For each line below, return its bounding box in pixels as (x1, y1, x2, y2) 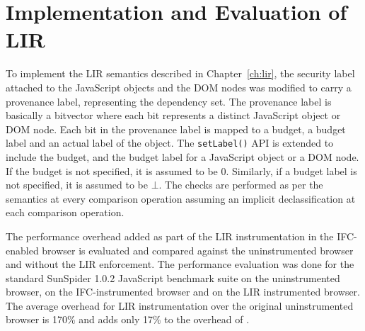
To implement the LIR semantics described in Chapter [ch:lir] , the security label (6, 66, 355, 81)
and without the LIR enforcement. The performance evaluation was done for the (6, 257, 354, 271)
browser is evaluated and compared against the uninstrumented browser (42, 242, 354, 257)
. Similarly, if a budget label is (226, 163, 357, 178)
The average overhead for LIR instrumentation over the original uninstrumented (6, 298, 354, 313)
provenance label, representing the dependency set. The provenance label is (6, 94, 332, 108)
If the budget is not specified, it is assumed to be (6, 163, 218, 178)
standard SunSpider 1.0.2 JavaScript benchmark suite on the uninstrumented (6, 270, 340, 285)
